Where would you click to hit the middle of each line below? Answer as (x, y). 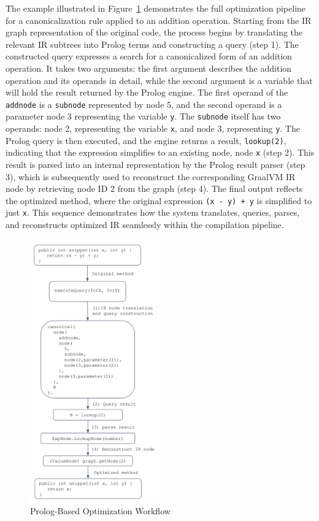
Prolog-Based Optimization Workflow (100, 511)
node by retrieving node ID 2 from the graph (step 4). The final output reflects (154, 188)
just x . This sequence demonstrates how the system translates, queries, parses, (153, 212)
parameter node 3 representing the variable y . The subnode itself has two (143, 116)
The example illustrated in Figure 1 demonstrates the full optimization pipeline (156, 8)
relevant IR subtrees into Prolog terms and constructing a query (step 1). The (152, 44)
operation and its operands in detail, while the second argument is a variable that (159, 80)
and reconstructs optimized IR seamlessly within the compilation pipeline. (145, 225)
